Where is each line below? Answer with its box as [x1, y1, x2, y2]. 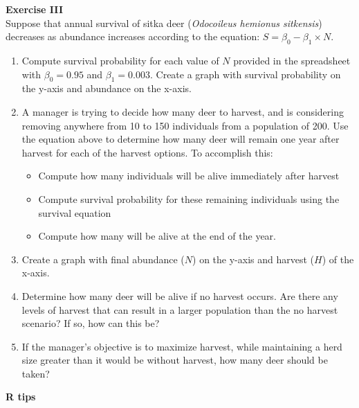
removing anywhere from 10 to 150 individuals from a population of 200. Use [21, 118, 349, 132]
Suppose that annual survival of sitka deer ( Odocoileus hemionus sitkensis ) [6, 15, 322, 30]
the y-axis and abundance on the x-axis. [21, 81, 192, 96]
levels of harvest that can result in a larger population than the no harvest [21, 302, 338, 317]
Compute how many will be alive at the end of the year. [38, 229, 276, 243]
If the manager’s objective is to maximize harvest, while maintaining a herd [21, 339, 342, 353]
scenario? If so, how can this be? [21, 316, 160, 330]
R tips [6, 389, 36, 404]
